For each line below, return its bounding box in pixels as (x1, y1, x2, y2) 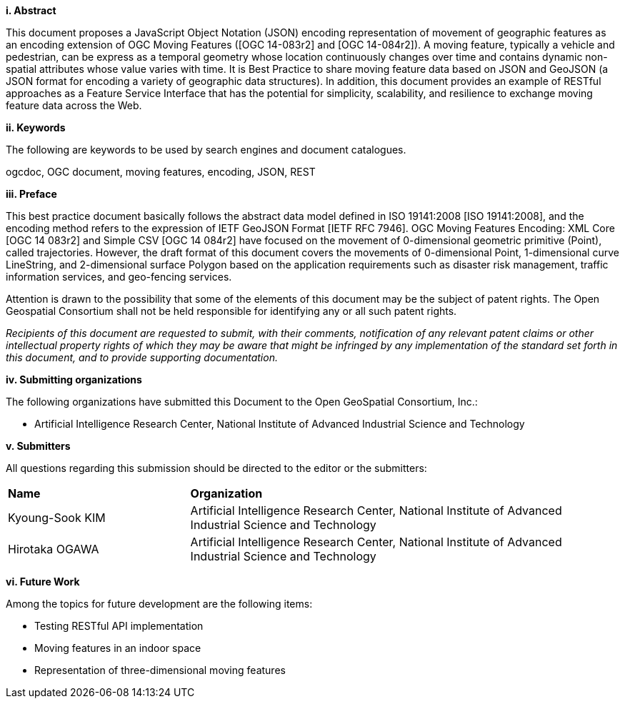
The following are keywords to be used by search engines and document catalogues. (6, 144, 406, 156)
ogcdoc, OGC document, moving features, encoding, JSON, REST (6, 166, 316, 178)
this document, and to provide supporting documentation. (6, 351, 278, 363)
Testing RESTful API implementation (34, 620, 204, 632)
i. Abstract (6, 4, 56, 16)
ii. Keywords (6, 121, 66, 134)
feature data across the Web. (6, 99, 142, 111)
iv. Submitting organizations (6, 373, 142, 386)
